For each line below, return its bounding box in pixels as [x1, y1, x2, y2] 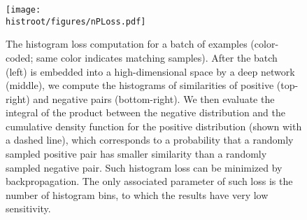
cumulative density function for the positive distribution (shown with [6, 118, 302, 133]
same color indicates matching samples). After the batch [36, 50, 278, 64]
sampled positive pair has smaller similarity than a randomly [6, 146, 267, 161]
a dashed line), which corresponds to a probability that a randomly [6, 132, 294, 147]
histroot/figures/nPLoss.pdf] [6, 16, 146, 27]
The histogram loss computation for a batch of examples [6, 36, 248, 51]
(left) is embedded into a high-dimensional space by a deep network [6, 64, 295, 78]
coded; [6, 50, 34, 64]
